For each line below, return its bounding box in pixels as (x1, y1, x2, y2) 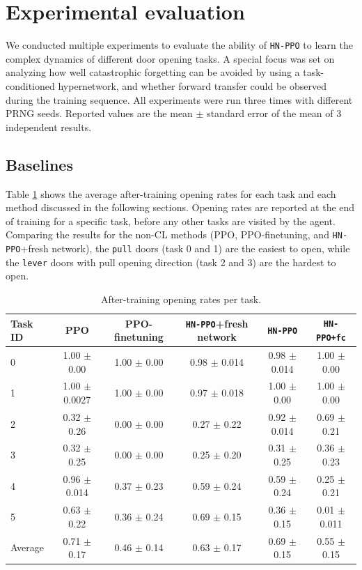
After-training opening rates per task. (100, 291, 262, 306)
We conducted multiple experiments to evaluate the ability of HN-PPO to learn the (6, 38, 353, 52)
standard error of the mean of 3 (207, 106, 342, 121)
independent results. (6, 119, 92, 134)
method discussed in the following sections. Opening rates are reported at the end (6, 200, 355, 215)
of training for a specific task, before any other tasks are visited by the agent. (6, 213, 336, 228)
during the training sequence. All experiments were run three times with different (6, 92, 353, 107)
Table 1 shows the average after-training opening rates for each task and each (6, 186, 336, 201)
